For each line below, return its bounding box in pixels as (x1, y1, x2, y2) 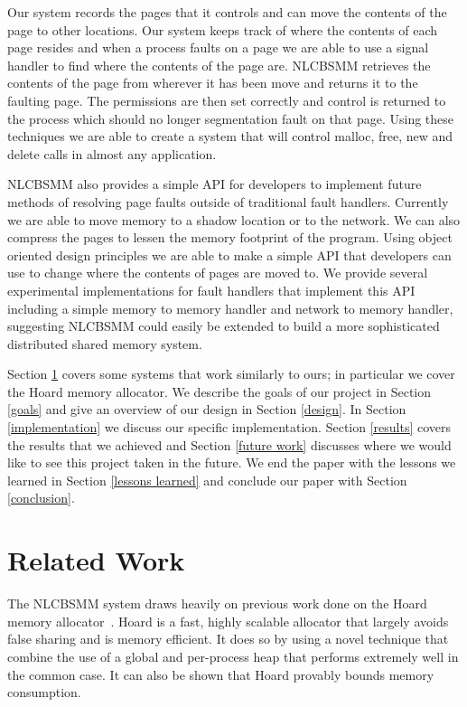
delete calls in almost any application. (7, 144, 217, 163)
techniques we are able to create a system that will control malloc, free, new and (7, 127, 453, 146)
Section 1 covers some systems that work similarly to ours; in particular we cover (7, 364, 455, 383)
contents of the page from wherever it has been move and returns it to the (7, 73, 418, 92)
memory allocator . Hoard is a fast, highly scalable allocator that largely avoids (7, 611, 449, 630)
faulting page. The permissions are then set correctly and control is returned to (7, 90, 446, 109)
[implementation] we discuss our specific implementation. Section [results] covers (7, 418, 452, 437)
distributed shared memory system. (7, 334, 202, 353)
